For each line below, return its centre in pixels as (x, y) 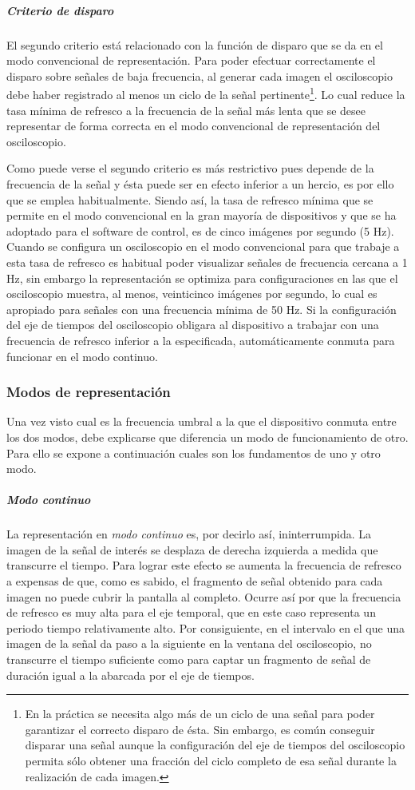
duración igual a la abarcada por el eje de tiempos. (130, 675)
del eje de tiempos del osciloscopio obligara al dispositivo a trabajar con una (193, 325)
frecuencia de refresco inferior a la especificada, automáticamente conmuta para (201, 340)
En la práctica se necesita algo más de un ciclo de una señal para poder (200, 714)
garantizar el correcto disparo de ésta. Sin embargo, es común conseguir (200, 729)
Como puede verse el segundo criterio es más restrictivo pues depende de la (190, 168)
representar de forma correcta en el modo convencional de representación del (194, 126)
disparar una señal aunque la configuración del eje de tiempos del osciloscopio (215, 745)
